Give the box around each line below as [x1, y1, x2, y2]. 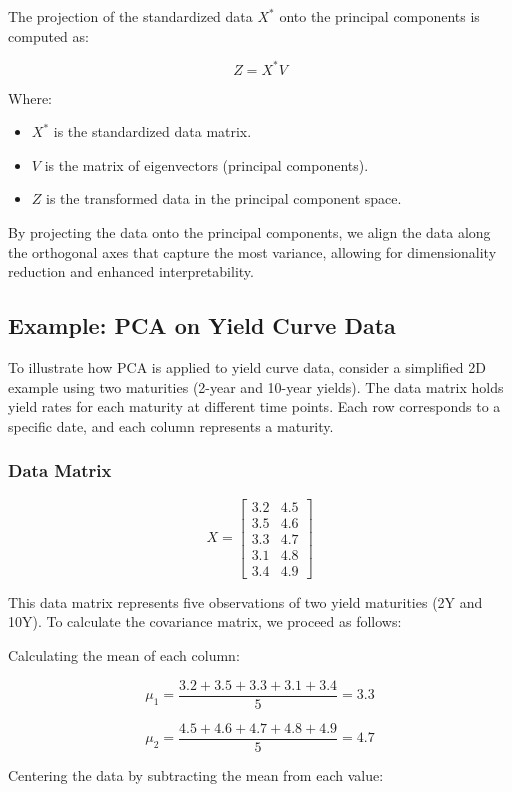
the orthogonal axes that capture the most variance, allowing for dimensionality [8, 241, 497, 262]
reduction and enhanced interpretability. [8, 261, 254, 282]
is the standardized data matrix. [53, 121, 252, 142]
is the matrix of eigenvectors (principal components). [44, 154, 369, 175]
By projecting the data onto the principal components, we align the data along [8, 222, 491, 243]
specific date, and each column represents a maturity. [8, 415, 334, 436]
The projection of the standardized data [8, 6, 253, 26]
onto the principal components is [279, 6, 480, 26]
